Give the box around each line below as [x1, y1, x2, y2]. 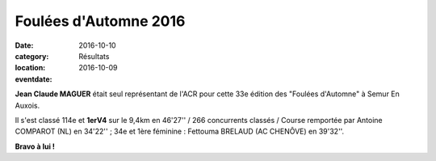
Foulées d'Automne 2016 [15, 12, 186, 30]
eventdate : [15, 74, 52, 84]
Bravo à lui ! [15, 142, 56, 151]
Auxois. [15, 100, 40, 110]
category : [15, 51, 49, 61]
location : [15, 63, 46, 73]
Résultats [78, 51, 110, 61]
